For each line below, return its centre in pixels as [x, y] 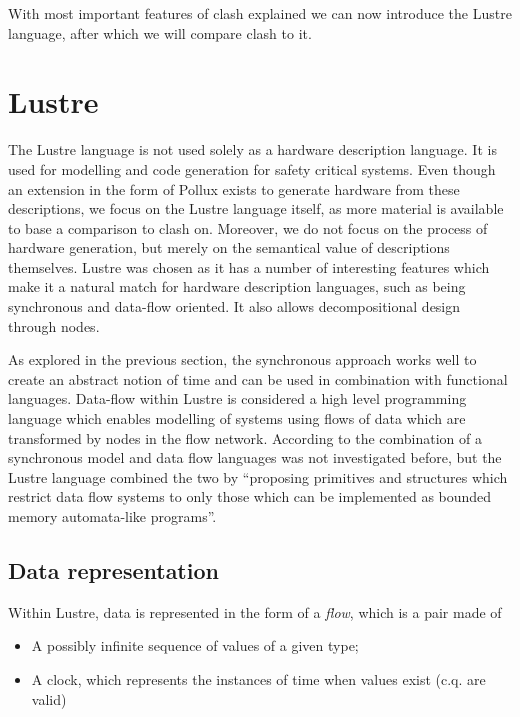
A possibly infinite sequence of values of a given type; [195, 645]
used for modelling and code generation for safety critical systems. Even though [252, 168]
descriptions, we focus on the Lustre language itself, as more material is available [256, 208]
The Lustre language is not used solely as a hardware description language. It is [252, 149]
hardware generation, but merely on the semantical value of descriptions [229, 247]
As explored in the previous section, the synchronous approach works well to [242, 359]
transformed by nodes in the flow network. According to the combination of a [245, 437]
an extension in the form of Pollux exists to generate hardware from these [234, 188]
